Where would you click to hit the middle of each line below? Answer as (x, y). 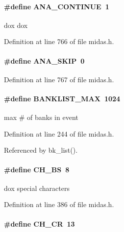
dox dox (16, 25)
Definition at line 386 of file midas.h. (59, 204)
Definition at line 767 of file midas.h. (59, 79)
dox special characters (37, 188)
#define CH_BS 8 (37, 169)
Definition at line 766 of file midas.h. (59, 41)
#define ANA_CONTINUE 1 (57, 6)
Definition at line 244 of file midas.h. (59, 133)
